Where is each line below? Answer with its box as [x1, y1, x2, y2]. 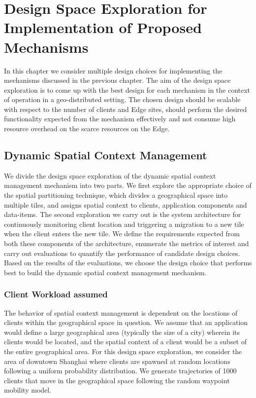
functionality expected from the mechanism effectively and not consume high [4, 113, 236, 124]
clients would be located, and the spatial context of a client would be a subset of [4, 336, 247, 347]
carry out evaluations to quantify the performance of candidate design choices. [4, 248, 240, 258]
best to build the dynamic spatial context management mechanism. [4, 267, 207, 277]
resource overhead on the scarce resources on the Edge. [4, 123, 170, 134]
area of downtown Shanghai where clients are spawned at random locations [4, 356, 230, 366]
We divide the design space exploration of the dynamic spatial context [4, 170, 216, 181]
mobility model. [4, 385, 52, 395]
